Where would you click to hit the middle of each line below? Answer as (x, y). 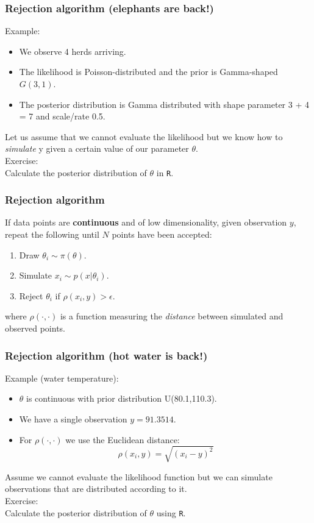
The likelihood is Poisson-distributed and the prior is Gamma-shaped (148, 72)
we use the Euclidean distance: (123, 439)
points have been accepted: (162, 234)
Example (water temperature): (62, 378)
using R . (171, 512)
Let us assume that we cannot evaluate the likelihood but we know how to (144, 136)
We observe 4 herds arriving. (73, 51)
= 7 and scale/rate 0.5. (62, 116)
